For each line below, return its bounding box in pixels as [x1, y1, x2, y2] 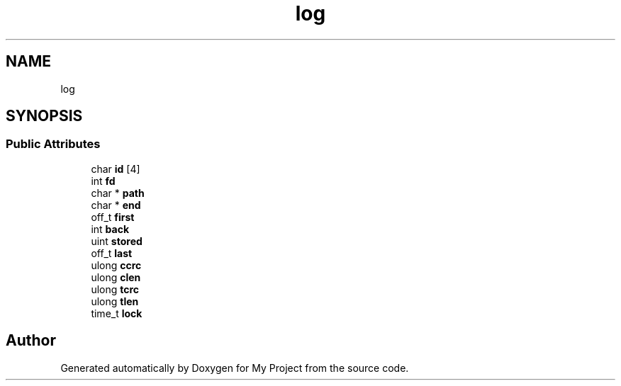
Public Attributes [6, 137, 101, 152]
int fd [91, 174, 116, 187]
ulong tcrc [91, 283, 140, 295]
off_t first [91, 210, 135, 223]
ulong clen [91, 271, 141, 283]
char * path [91, 186, 145, 199]
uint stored [91, 234, 142, 247]
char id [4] [91, 162, 140, 175]
